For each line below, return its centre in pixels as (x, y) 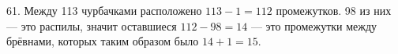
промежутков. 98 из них (334, 10)
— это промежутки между (314, 25)
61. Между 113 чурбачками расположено (104, 10)
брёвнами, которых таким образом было (103, 41)
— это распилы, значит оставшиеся (92, 25)
